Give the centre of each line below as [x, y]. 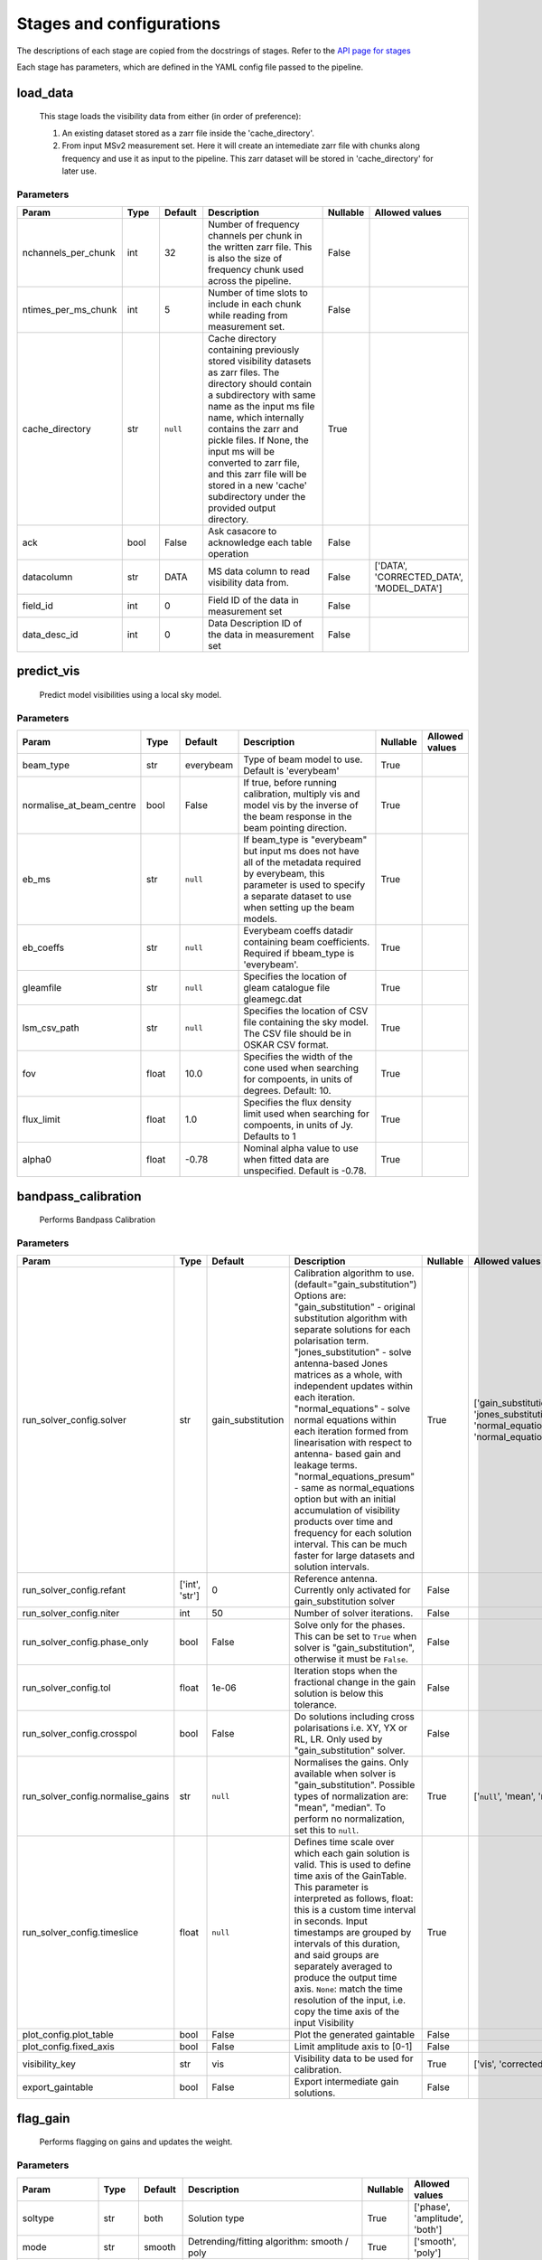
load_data [45, 93]
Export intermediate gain [346, 2082]
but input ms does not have [302, 852]
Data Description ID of [255, 624]
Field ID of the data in [254, 600]
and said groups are [336, 1955]
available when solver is [345, 1774]
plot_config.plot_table [68, 2035]
